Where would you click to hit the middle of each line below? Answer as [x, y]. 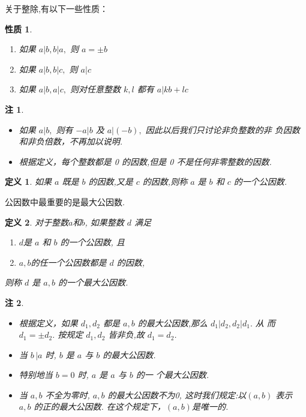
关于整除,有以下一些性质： [56, 8]
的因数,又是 [111, 181]
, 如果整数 [104, 222]
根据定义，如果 [48, 322]
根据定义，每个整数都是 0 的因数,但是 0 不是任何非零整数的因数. [145, 161]
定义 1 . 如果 [28, 181]
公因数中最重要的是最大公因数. [65, 201]
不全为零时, [67, 394]
